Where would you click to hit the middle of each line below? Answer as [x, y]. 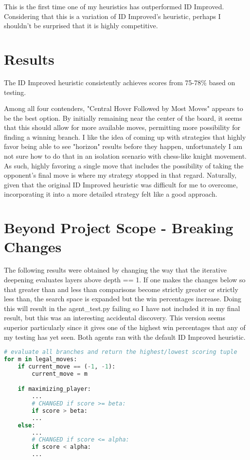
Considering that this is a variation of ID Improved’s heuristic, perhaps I [112, 16]
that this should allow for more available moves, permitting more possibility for [122, 127]
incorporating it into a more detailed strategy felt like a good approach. [111, 194]
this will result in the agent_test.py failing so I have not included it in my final [122, 308]
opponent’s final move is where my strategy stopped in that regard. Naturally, [120, 175]
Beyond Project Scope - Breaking [119, 228]
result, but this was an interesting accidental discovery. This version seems [115, 318]
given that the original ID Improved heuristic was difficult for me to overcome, [121, 184]
